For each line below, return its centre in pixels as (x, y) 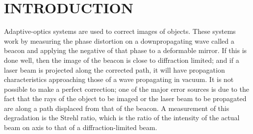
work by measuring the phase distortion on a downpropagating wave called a (119, 40)
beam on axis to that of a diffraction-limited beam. (81, 127)
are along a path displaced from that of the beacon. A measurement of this (117, 108)
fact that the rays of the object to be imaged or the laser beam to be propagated (125, 98)
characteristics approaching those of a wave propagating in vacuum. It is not (119, 79)
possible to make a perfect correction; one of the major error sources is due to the (126, 89)
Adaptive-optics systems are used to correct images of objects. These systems (120, 31)
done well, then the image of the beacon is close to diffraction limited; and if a (122, 60)
